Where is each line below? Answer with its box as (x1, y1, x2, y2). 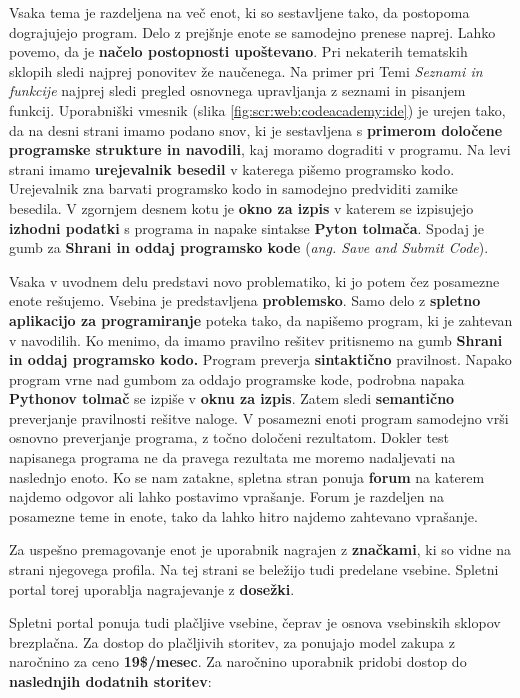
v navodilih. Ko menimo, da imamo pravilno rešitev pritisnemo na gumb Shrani (9, 329, 503, 350)
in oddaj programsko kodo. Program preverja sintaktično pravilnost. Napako (9, 349, 512, 370)
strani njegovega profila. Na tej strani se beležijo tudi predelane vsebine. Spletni (9, 559, 499, 580)
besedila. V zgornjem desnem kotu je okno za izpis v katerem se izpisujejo (9, 197, 474, 218)
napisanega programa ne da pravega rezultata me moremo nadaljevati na (9, 447, 456, 468)
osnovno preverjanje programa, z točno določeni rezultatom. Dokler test (9, 427, 450, 448)
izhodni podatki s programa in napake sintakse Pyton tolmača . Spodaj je (9, 217, 485, 238)
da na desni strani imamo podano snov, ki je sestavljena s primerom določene (9, 119, 503, 140)
